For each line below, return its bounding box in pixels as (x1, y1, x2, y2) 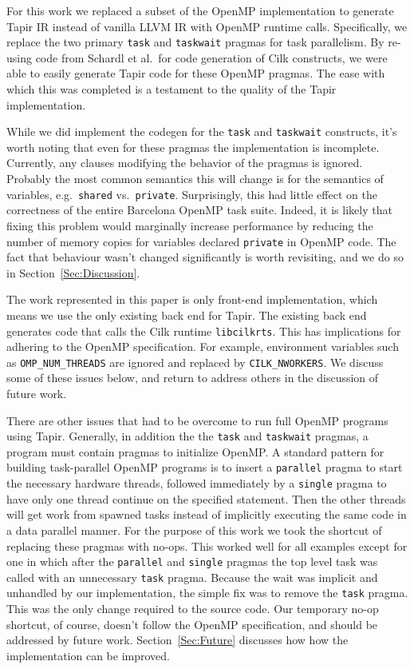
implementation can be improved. (6, 647, 170, 663)
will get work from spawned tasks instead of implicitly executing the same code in (6, 506, 407, 523)
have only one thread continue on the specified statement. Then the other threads (6, 490, 406, 507)
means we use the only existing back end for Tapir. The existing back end (6, 306, 367, 323)
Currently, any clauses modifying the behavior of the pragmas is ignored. (6, 154, 363, 171)
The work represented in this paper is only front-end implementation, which (6, 291, 378, 308)
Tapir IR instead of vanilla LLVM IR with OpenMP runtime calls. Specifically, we (6, 18, 408, 34)
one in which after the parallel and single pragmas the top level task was (6, 553, 378, 570)
